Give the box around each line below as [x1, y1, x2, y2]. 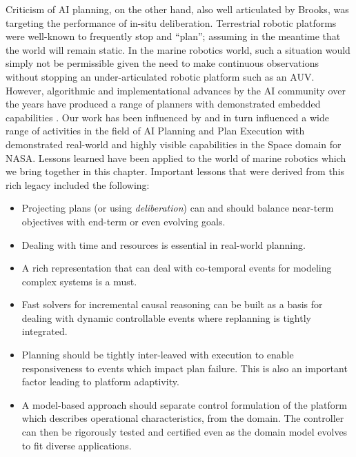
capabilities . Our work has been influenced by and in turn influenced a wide [6, 110, 329, 124]
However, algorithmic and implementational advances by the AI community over [6, 83, 346, 97]
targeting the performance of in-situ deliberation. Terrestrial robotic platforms [6, 15, 337, 30]
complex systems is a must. [21, 274, 137, 288]
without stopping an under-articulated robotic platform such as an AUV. [6, 69, 315, 83]
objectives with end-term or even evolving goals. [21, 214, 226, 228]
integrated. [21, 324, 68, 338]
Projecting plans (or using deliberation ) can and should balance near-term [21, 201, 334, 215]
